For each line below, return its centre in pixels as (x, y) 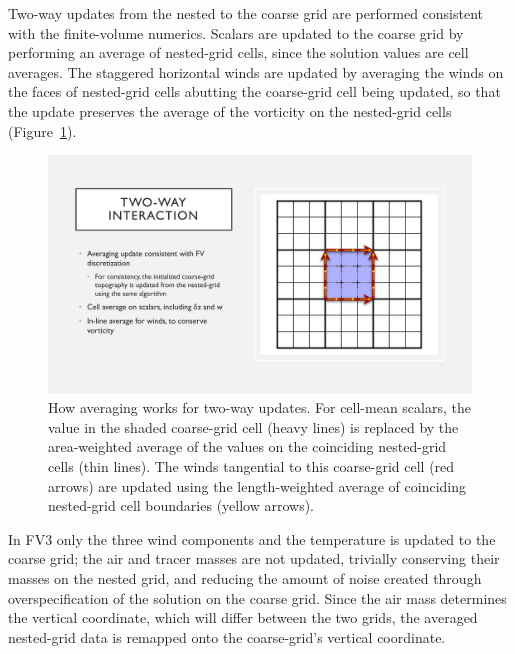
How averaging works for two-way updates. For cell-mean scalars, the (259, 407)
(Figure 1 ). (42, 130)
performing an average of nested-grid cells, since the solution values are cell (238, 52)
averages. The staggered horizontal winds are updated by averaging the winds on (256, 71)
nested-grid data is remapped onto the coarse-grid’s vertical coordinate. (227, 636)
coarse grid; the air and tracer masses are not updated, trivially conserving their (254, 558)
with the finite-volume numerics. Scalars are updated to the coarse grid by (236, 32)
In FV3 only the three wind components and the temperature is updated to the (252, 538)
